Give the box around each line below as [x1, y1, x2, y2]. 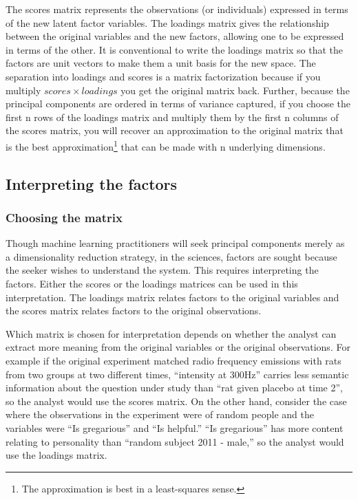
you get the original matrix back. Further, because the [120, 83, 350, 97]
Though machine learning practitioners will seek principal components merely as [6, 236, 345, 250]
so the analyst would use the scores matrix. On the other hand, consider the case [6, 393, 347, 408]
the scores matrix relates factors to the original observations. [6, 303, 262, 318]
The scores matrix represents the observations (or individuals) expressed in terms [6, 2, 348, 16]
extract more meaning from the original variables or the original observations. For [6, 340, 350, 354]
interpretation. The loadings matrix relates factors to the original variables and [6, 290, 339, 304]
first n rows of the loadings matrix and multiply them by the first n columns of [6, 109, 339, 124]
